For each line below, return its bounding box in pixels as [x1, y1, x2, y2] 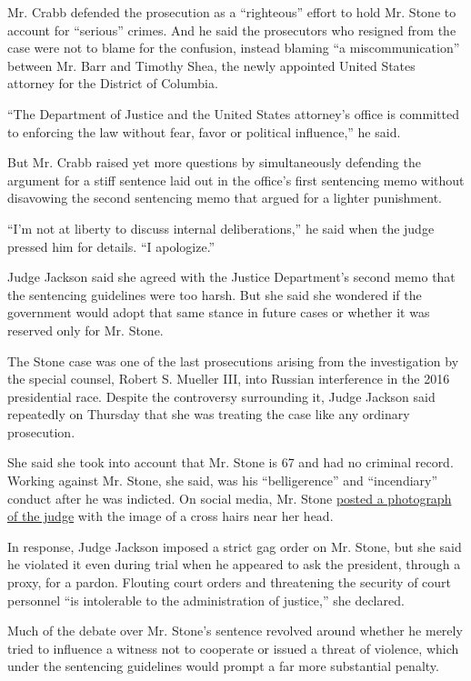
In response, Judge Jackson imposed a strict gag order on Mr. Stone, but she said [7, 536, 462, 556]
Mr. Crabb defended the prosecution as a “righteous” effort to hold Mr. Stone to [7, 3, 456, 21]
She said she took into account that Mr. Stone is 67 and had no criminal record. [7, 453, 454, 472]
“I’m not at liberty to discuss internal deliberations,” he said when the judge [7, 218, 435, 237]
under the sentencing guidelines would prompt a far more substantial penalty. [7, 656, 439, 676]
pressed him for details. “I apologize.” [7, 236, 215, 255]
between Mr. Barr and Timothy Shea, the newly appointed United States [7, 55, 416, 75]
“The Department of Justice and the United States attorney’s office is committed [7, 104, 459, 123]
